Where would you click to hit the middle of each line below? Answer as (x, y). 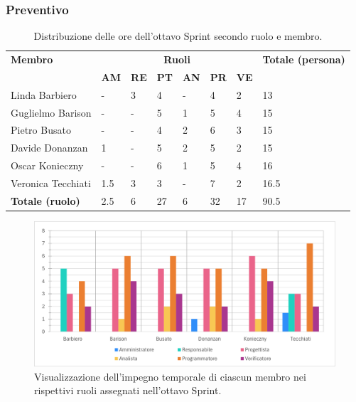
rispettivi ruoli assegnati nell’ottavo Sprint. (128, 390)
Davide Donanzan (49, 148)
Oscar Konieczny (47, 165)
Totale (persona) (304, 59)
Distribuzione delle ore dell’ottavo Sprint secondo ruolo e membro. (178, 36)
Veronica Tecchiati (51, 183)
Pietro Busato (41, 130)
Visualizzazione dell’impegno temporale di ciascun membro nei (170, 376)
